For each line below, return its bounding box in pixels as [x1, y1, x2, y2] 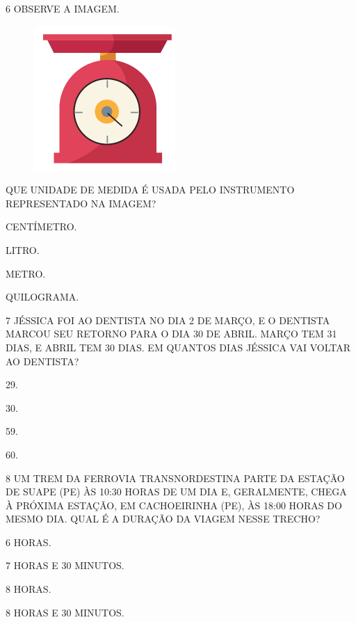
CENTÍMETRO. [6, 219, 77, 234]
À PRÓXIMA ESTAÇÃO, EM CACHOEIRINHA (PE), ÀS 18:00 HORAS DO [6, 497, 342, 512]
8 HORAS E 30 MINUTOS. [6, 605, 124, 619]
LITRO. [6, 242, 40, 257]
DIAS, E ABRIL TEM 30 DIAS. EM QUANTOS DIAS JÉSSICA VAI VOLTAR [6, 340, 351, 354]
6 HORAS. [6, 534, 51, 549]
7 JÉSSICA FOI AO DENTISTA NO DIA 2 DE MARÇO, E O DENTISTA [6, 312, 330, 327]
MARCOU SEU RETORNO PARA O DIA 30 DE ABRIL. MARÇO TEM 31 [6, 326, 337, 341]
